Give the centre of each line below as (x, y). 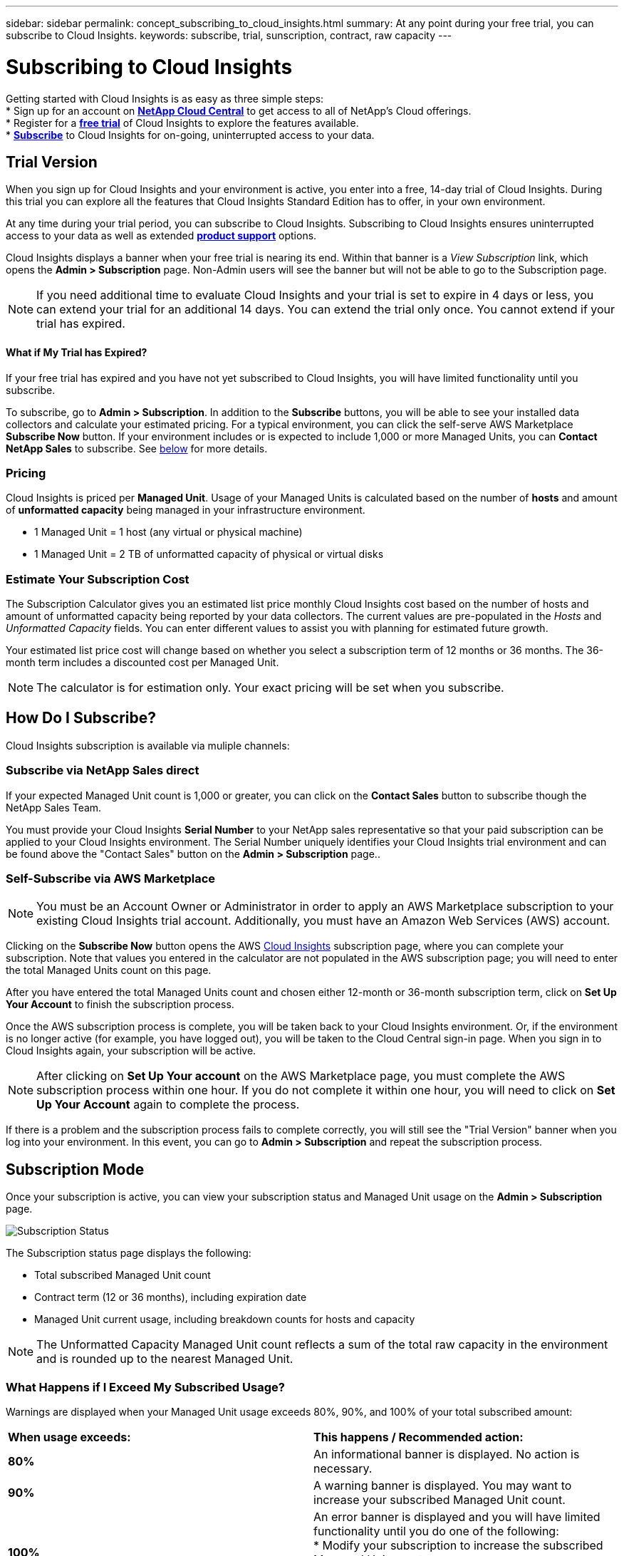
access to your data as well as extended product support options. (161, 236)
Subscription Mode (75, 1169)
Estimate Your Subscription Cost (98, 579)
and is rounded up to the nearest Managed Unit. (165, 1359)
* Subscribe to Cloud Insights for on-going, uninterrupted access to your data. (190, 135)
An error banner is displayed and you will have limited (457, 1517)
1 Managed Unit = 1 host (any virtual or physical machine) (168, 532)
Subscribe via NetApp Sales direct (103, 771)
